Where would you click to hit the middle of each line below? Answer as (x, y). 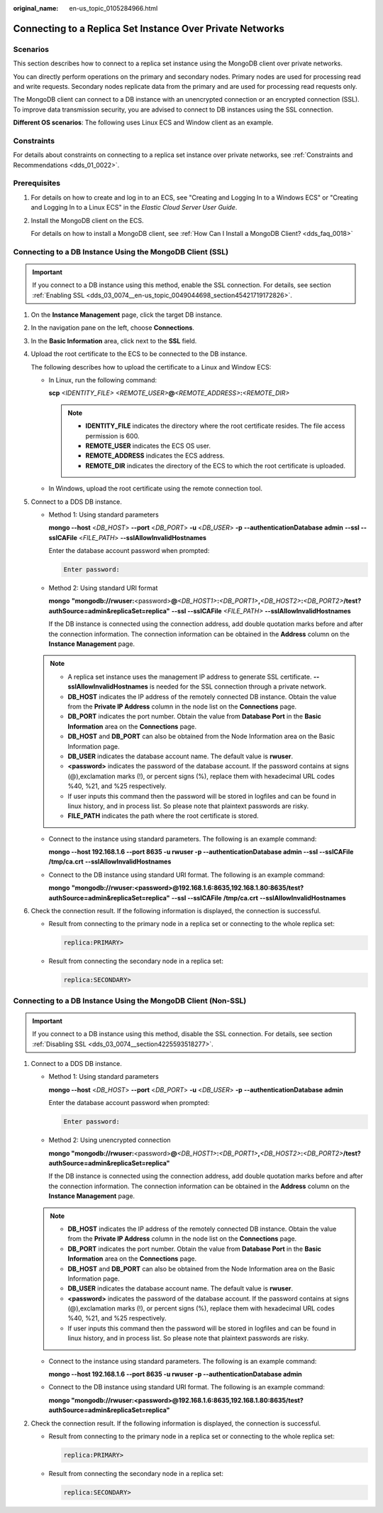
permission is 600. (112, 436)
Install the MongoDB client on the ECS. (88, 220)
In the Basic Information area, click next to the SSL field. (114, 340)
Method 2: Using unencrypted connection (110, 1140)
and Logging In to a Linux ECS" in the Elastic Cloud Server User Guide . (134, 208)
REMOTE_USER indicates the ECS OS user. (148, 446)
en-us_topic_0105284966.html (113, 8)
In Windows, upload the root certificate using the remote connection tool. (155, 489)
